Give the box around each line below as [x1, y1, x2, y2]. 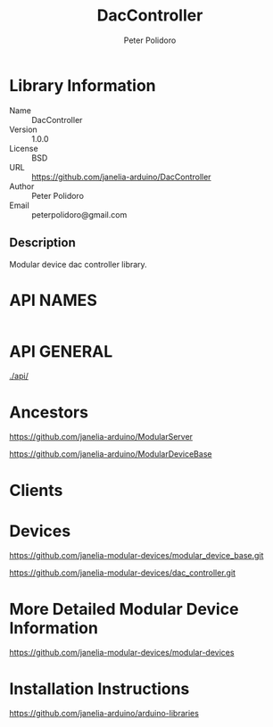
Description [9, 235, 76, 251]
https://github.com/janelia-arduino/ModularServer [9, 432, 194, 442]
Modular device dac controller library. [9, 259, 147, 269]
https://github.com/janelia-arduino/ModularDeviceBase [9, 449, 212, 459]
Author [9, 180, 35, 192]
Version [9, 124, 37, 135]
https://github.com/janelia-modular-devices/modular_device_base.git [9, 550, 264, 561]
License [9, 143, 38, 153]
